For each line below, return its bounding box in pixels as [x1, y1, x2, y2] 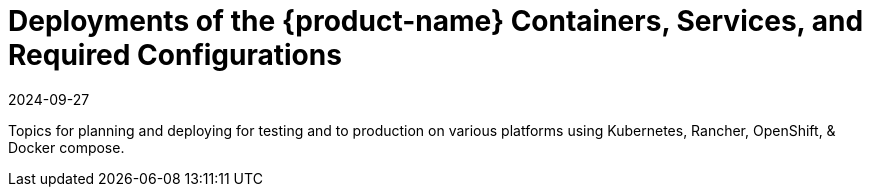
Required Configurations [8, 38, 342, 72]
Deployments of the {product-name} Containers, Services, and [8, 4, 864, 38]
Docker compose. [8, 138, 125, 156]
